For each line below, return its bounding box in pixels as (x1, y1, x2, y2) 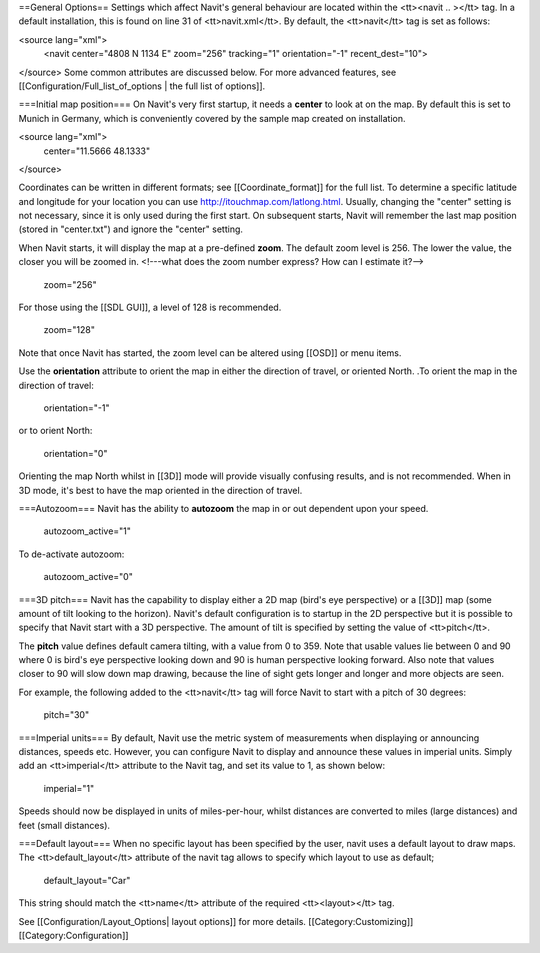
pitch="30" (43, 709, 90, 721)
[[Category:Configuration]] (18, 929, 129, 941)
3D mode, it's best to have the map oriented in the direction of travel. (18, 484, 303, 496)
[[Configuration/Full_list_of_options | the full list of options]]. (18, 80, 266, 92)
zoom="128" (43, 324, 95, 336)
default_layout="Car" (43, 874, 131, 886)
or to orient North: (18, 425, 93, 437)
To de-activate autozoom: (18, 548, 125, 560)
